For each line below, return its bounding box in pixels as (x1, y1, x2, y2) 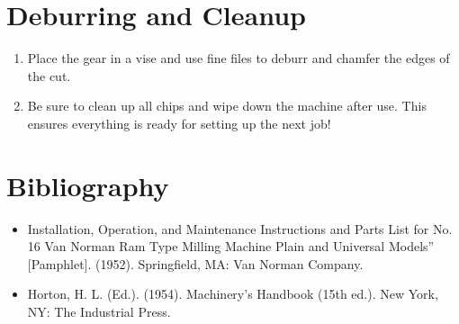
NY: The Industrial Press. (27, 302, 171, 320)
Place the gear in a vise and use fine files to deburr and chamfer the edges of (27, 49, 450, 67)
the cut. (27, 66, 71, 85)
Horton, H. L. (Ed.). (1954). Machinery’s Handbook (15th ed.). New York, (27, 284, 438, 303)
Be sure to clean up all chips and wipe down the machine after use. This (27, 96, 427, 115)
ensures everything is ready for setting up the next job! (27, 113, 331, 132)
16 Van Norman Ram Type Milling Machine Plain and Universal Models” (27, 237, 435, 256)
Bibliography (6, 166, 169, 203)
